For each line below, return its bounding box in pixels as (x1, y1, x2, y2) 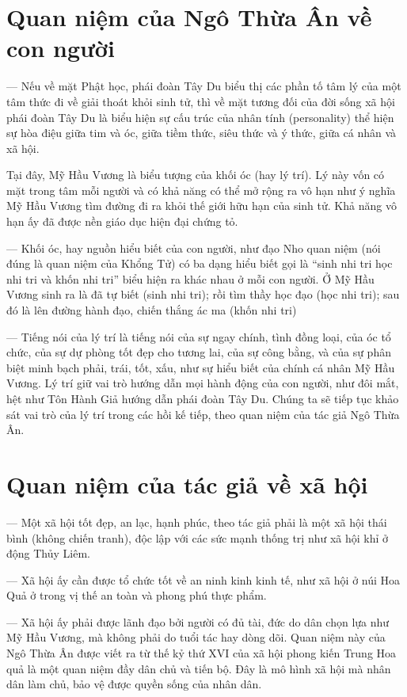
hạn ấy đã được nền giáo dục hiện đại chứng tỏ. (6, 213, 238, 230)
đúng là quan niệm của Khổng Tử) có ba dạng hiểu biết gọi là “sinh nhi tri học (6, 255, 393, 272)
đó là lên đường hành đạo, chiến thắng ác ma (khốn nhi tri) (6, 302, 297, 318)
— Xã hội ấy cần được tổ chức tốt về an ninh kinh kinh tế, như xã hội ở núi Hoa (6, 571, 401, 588)
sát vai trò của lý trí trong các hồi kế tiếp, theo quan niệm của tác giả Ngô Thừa (6, 406, 400, 422)
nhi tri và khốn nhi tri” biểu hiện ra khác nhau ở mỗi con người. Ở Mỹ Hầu (6, 270, 375, 287)
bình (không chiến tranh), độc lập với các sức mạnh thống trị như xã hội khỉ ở (6, 529, 389, 546)
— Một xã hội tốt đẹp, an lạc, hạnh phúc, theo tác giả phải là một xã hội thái (6, 513, 387, 530)
